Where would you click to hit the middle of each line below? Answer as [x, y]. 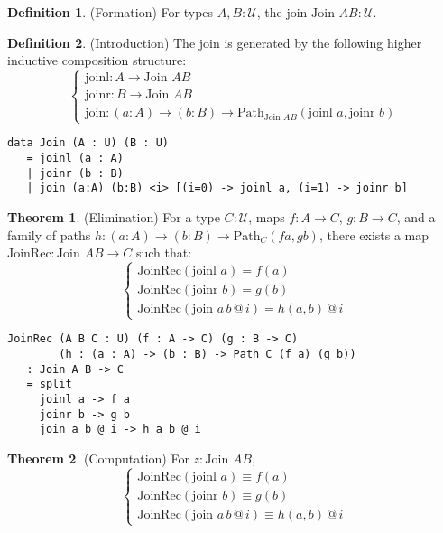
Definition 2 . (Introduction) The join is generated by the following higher [215, 42]
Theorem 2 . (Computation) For [98, 458]
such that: [164, 252]
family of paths [49, 234]
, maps [267, 217]
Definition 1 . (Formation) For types [111, 12]
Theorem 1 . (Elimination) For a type [114, 217]
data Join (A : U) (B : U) [88, 143]
